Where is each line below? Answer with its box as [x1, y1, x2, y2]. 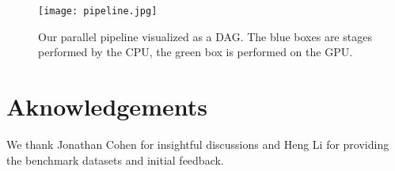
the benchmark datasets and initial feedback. [6, 151, 224, 168]
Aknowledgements [6, 90, 207, 123]
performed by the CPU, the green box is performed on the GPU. [38, 44, 353, 60]
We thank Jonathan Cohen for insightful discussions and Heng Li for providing [6, 135, 389, 152]
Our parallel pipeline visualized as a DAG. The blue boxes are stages [38, 28, 372, 44]
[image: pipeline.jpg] [38, 6, 158, 17]
